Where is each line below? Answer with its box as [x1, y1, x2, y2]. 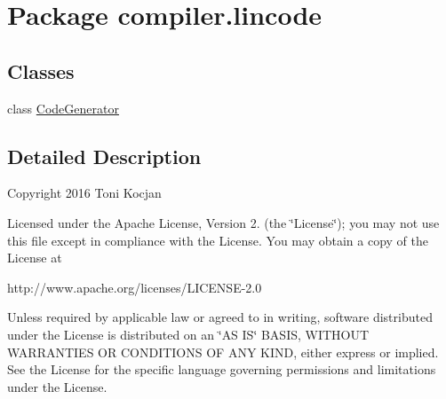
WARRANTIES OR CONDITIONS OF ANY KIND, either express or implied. [7, 342, 439, 361]
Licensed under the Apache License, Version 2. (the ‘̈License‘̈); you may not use [7, 213, 440, 231]
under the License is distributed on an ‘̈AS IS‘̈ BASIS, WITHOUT [7, 325, 370, 343]
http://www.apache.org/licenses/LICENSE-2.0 [7, 278, 262, 296]
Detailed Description [7, 142, 202, 169]
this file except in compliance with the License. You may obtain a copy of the [7, 231, 428, 249]
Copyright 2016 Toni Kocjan [7, 184, 162, 202]
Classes [7, 57, 75, 84]
